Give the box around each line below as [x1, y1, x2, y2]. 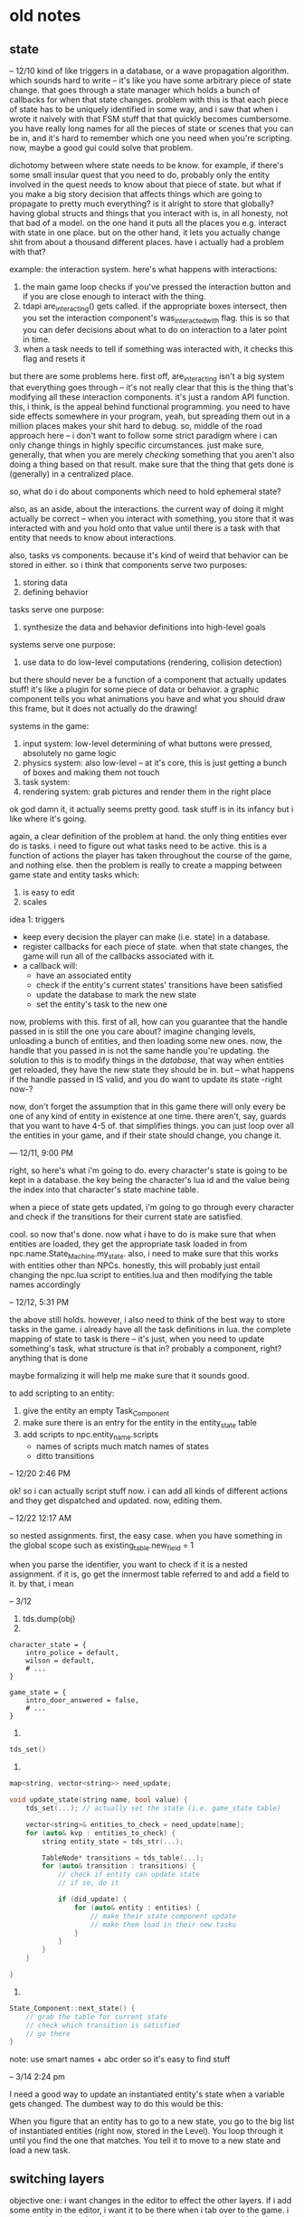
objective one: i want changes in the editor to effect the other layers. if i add [9, 2195, 292, 2206]
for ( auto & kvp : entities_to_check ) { [25, 1828, 176, 1837]
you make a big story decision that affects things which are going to [9, 189, 262, 199]
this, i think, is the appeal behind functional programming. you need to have [9, 402, 291, 412]
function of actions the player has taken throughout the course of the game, [9, 850, 292, 861]
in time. [22, 334, 51, 345]
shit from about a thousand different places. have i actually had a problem [9, 237, 285, 247]
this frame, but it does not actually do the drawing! [9, 703, 197, 715]
